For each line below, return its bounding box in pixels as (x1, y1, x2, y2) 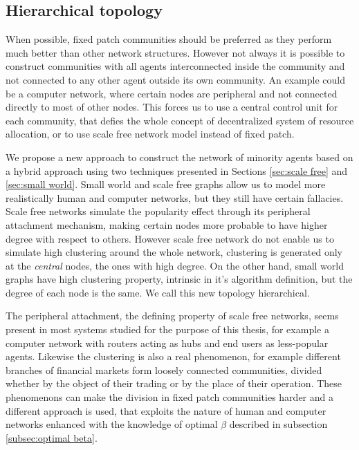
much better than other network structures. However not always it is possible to (6, 45, 345, 59)
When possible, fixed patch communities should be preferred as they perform (6, 32, 332, 46)
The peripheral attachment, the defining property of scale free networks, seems (6, 308, 339, 323)
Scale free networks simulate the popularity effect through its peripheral (6, 204, 311, 218)
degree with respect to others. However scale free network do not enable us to (6, 231, 334, 245)
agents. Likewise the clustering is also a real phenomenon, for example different (6, 349, 341, 364)
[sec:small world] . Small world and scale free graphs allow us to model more (6, 177, 326, 191)
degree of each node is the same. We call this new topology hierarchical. (6, 285, 310, 299)
